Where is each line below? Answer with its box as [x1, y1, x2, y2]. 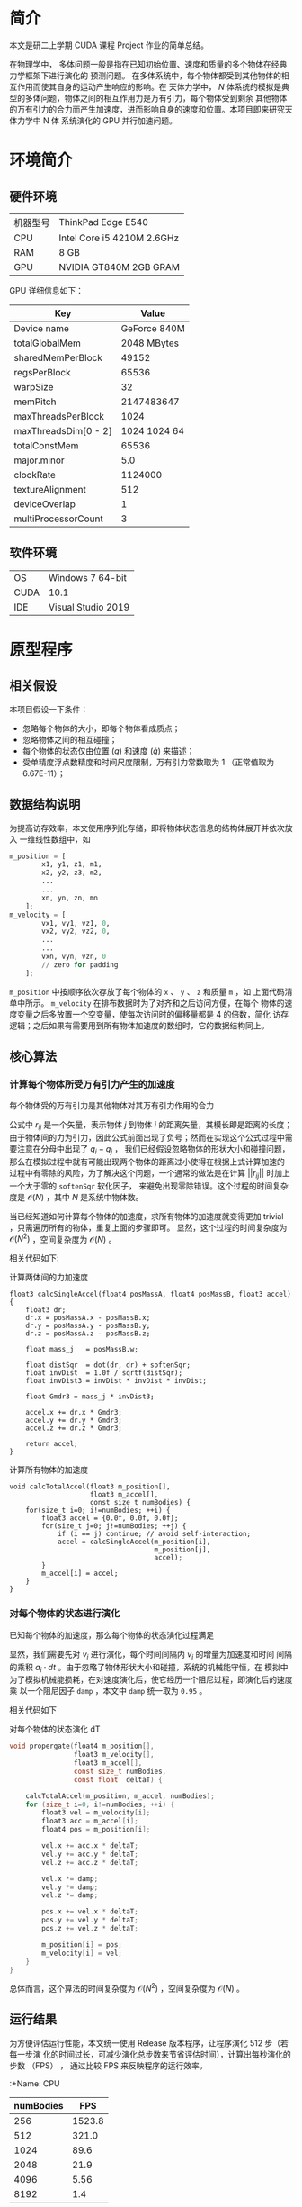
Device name [13, 321, 69, 334]
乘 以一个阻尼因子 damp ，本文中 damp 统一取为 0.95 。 [9, 1686, 208, 1696]
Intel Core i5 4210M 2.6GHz [58, 231, 180, 244]
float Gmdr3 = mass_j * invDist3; [25, 1392, 155, 1401]
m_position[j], [154, 1545, 211, 1554]
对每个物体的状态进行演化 [9, 1607, 120, 1620]
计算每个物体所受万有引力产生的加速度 [9, 1078, 175, 1090]
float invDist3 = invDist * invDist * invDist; [25, 1377, 207, 1386]
